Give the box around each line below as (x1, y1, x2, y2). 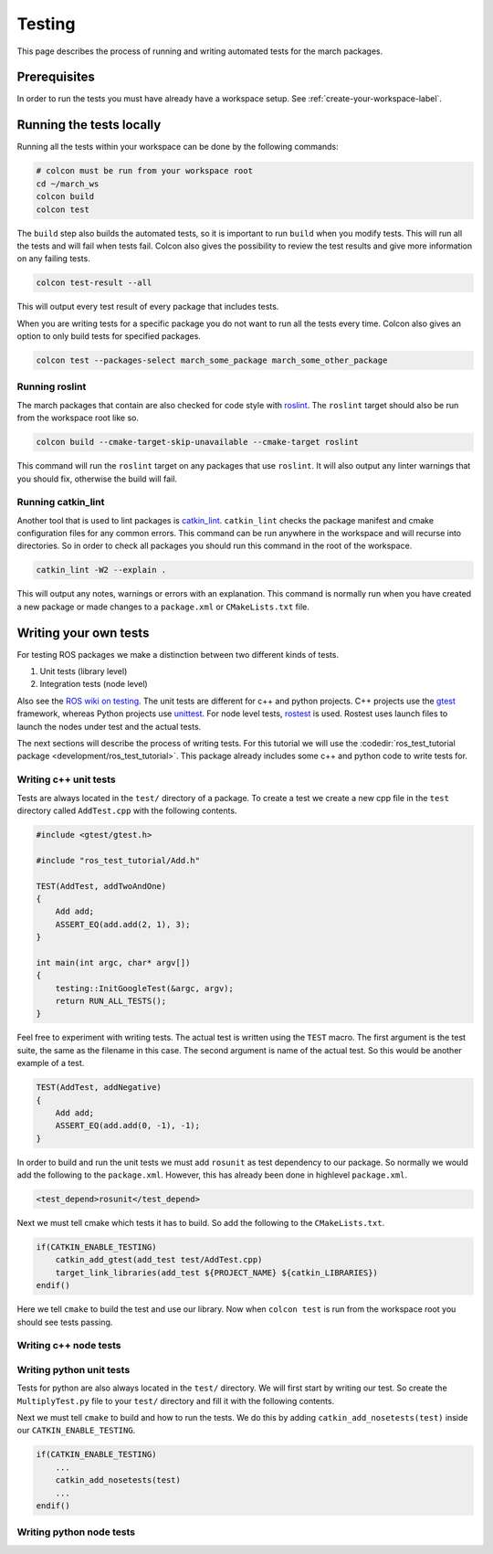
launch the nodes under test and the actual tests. (16, 721, 202, 732)
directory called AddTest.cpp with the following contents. (16, 805, 237, 816)
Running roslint (16, 380, 87, 393)
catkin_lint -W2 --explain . (36, 565, 167, 576)
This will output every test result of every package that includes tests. (16, 301, 279, 312)
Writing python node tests (16, 1526, 136, 1538)
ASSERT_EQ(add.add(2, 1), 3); (55, 919, 191, 929)
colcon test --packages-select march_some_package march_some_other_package (36, 355, 388, 365)
